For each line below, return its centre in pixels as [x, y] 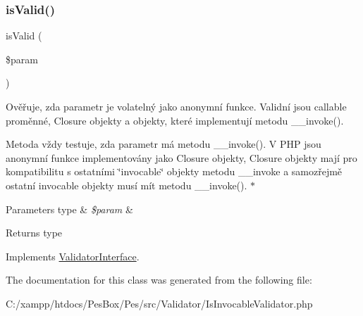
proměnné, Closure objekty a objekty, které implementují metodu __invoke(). [175, 120]
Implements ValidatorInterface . [73, 256]
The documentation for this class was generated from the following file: [159, 280]
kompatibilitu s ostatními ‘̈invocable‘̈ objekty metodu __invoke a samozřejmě [174, 171]
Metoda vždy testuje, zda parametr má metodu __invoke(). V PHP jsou [164, 144]
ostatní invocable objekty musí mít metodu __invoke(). [127, 185]
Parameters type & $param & [69, 209]
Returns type [34, 233]
